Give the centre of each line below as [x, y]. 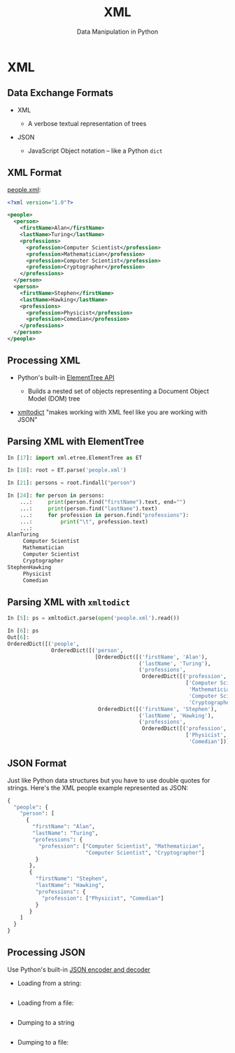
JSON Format [37, 763]
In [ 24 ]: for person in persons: [56, 496]
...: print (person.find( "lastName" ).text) [89, 509]
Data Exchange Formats [60, 93]
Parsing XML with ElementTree [76, 442]
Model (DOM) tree [54, 398]
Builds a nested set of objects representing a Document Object [119, 391]
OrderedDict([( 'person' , [87, 650]
